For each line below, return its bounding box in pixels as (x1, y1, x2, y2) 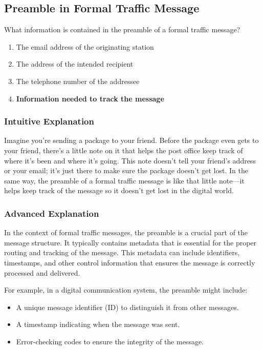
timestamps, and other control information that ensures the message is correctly (4, 257, 255, 267)
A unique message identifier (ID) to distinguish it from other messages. (16, 301, 239, 312)
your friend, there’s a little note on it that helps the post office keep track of (4, 145, 243, 155)
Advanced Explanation (4, 207, 99, 219)
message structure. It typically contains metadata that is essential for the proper (4, 237, 257, 248)
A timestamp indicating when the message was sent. (16, 319, 180, 330)
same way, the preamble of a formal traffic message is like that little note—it (4, 175, 245, 186)
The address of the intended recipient (16, 58, 134, 69)
